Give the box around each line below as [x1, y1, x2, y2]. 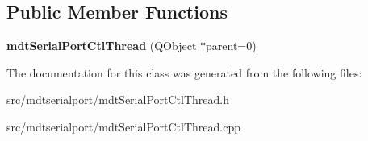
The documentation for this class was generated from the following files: [6, 64, 362, 81]
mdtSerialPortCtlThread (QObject [6, 37, 197, 54]
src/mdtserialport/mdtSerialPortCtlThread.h [6, 91, 229, 108]
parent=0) [206, 37, 257, 54]
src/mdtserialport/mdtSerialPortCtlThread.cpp [6, 118, 240, 135]
